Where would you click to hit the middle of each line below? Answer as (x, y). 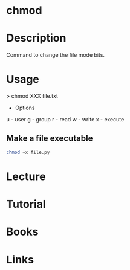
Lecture (26, 176)
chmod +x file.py (28, 152)
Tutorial (26, 204)
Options (25, 108)
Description (36, 38)
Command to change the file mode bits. (55, 55)
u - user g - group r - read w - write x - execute (65, 120)
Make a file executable (50, 139)
